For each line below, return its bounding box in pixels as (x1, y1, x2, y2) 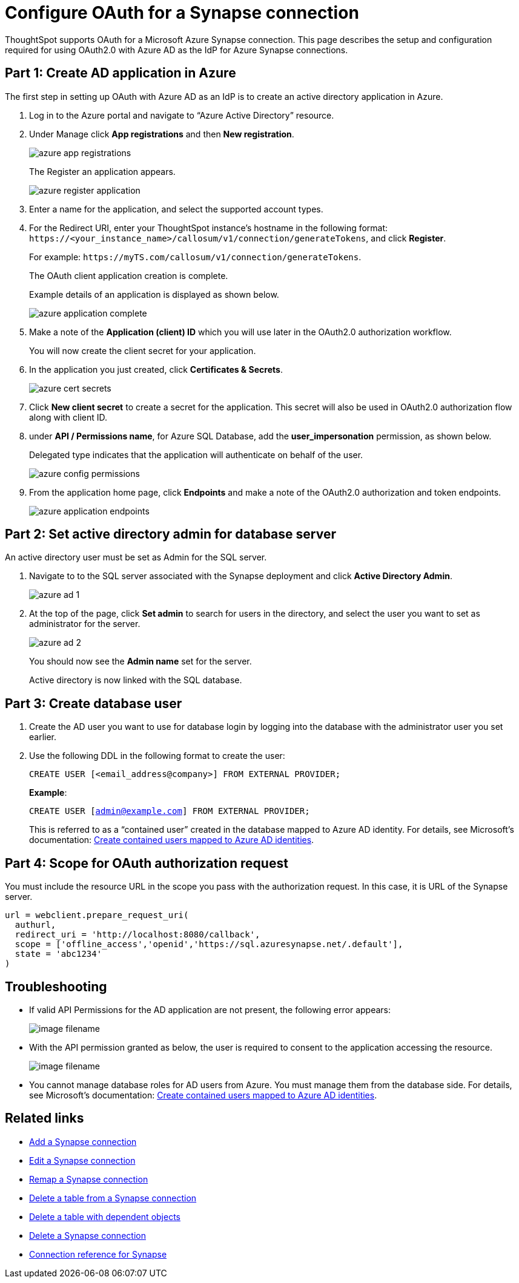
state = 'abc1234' (15, 949, 102, 959)
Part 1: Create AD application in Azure (5, 65, 236, 81)
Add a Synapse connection (29, 1136, 137, 1147)
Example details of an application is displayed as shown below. (29, 289, 279, 300)
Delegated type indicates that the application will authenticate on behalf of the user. (29, 449, 363, 460)
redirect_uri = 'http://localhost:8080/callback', (15, 930, 260, 940)
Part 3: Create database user (5, 695, 182, 711)
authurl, (15, 920, 56, 930)
